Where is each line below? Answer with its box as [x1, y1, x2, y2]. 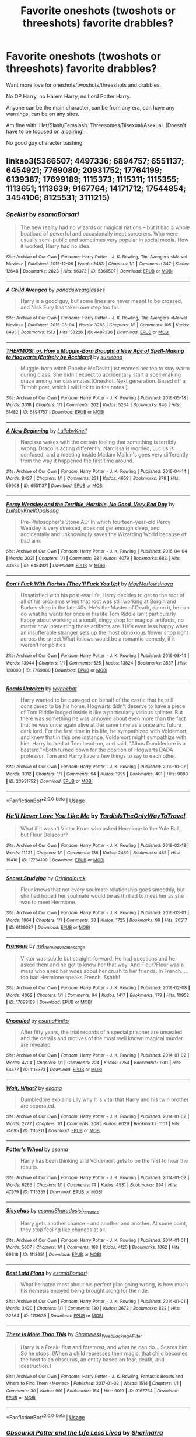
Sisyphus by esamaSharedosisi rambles [6, 1207, 99, 1215]
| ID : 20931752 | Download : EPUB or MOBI [6, 778, 93, 784]
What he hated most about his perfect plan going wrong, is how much [20, 1281, 188, 1288]
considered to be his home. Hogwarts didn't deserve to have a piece [20, 703, 185, 710]
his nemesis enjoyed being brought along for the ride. [20, 1287, 149, 1294]
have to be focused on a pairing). [6, 128, 86, 135]
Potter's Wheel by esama [6, 1146, 68, 1153]
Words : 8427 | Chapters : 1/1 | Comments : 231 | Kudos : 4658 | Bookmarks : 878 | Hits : [6, 476, 180, 482]
